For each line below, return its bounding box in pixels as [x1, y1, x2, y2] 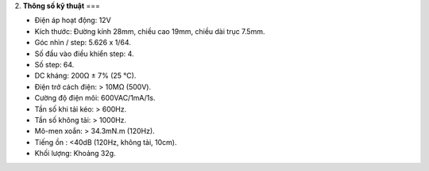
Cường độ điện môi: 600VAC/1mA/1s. [34, 93, 156, 103]
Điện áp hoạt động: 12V [34, 16, 111, 25]
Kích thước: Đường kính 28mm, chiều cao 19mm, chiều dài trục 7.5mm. [34, 26, 265, 36]
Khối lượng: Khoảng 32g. [34, 149, 116, 158]
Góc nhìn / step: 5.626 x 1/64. [34, 38, 131, 47]
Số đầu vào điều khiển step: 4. [34, 48, 134, 59]
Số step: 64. [34, 59, 75, 69]
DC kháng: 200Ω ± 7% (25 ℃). [34, 71, 137, 81]
